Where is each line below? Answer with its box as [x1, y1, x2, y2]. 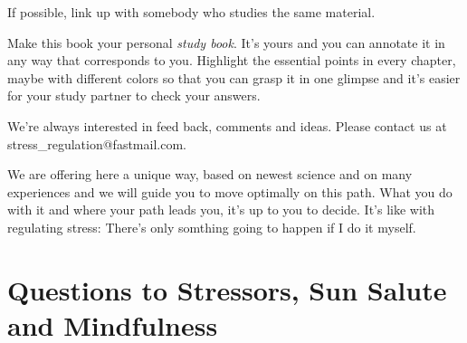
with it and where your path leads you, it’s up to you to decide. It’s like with [7, 200, 435, 219]
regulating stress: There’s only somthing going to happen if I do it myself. [7, 217, 416, 236]
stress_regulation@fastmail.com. [7, 134, 186, 153]
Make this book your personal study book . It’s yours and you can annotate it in [7, 33, 445, 52]
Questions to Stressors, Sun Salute [7, 271, 447, 308]
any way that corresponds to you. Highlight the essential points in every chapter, [7, 51, 456, 70]
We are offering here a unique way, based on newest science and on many [7, 165, 413, 184]
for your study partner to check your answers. [7, 86, 261, 105]
